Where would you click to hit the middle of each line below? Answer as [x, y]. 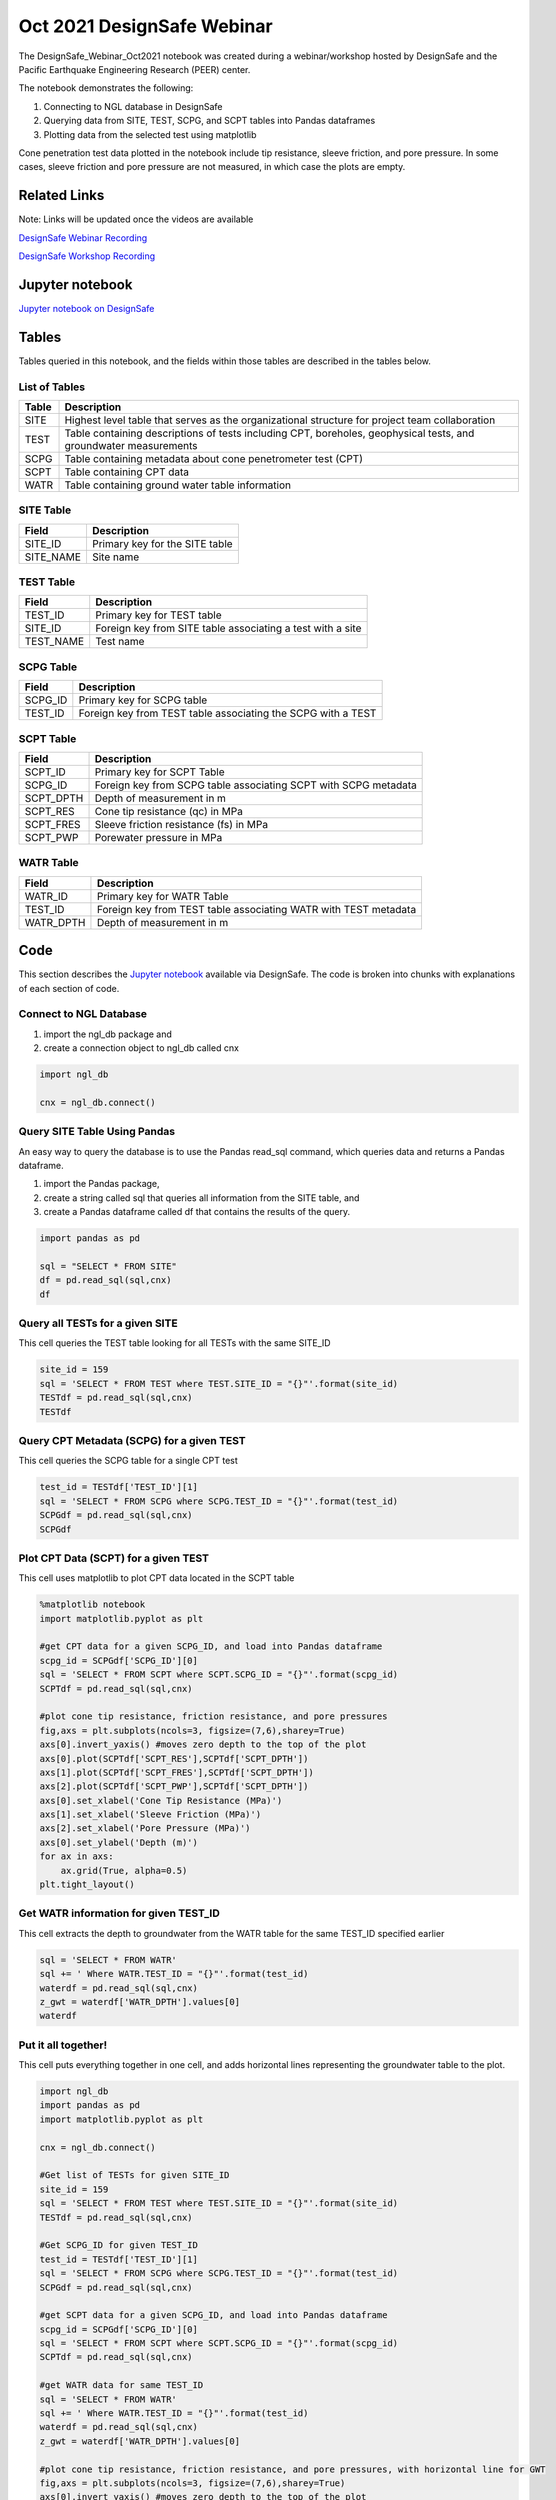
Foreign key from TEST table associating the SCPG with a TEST [227, 713]
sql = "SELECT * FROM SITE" [108, 1266]
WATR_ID [46, 896]
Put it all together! [63, 2045]
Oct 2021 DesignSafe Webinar [146, 26]
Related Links [61, 195]
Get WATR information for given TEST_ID [119, 1913]
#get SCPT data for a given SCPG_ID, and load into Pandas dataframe [213, 2315]
